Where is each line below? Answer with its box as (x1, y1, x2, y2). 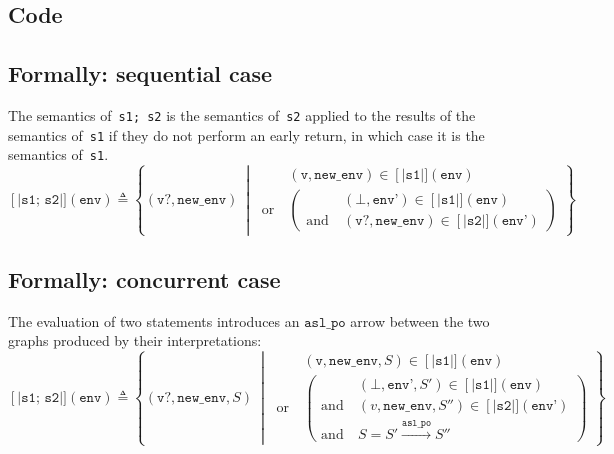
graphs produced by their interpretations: (8, 330, 262, 351)
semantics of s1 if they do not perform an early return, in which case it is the (8, 124, 485, 145)
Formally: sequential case (8, 58, 273, 89)
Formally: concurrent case (8, 263, 281, 294)
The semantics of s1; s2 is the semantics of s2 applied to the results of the (8, 104, 476, 125)
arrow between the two (350, 310, 490, 331)
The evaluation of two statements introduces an (8, 310, 300, 331)
